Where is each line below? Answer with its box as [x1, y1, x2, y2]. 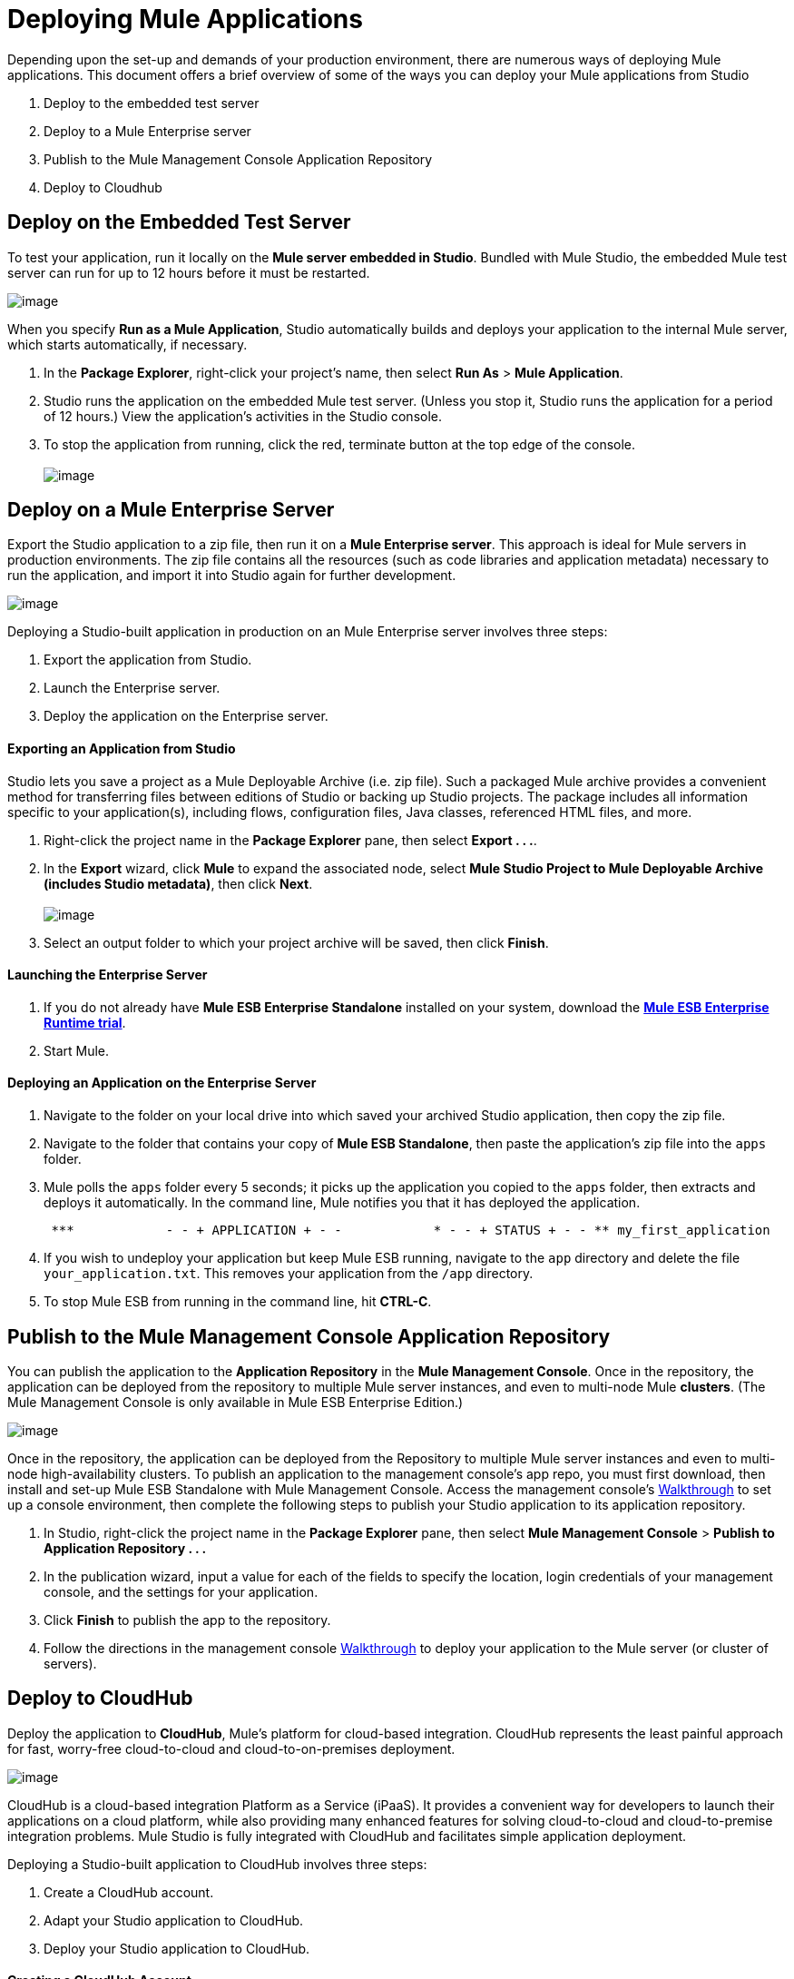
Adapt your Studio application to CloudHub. [44, 1912, 304, 1928]
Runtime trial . [44, 1014, 126, 1030]
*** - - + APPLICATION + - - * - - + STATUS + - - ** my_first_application [51, 1223, 770, 1238]
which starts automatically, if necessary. [7, 336, 248, 352]
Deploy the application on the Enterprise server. [44, 708, 328, 724]
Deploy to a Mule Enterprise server [44, 123, 251, 139]
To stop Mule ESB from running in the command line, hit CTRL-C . [44, 1294, 432, 1310]
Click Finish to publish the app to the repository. [44, 1611, 331, 1628]
